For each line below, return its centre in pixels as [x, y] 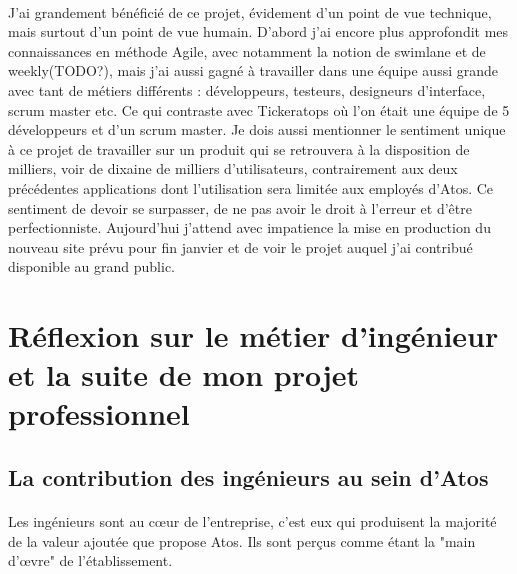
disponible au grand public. [92, 266]
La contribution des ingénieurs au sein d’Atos [248, 477]
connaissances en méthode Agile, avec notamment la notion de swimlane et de [247, 50]
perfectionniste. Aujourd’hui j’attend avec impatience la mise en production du [249, 227]
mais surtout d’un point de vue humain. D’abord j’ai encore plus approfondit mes [258, 31]
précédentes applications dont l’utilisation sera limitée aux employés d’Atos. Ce [251, 187]
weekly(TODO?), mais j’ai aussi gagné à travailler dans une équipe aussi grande [253, 70]
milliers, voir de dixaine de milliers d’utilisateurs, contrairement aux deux [233, 168]
